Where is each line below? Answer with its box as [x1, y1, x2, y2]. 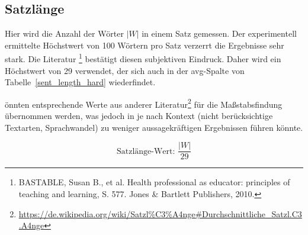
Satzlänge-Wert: [116, 147, 175, 156]
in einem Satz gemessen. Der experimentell [142, 27, 297, 40]
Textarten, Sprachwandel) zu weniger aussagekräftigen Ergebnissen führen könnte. [5, 121, 303, 133]
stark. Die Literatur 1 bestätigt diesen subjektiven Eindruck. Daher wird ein [5, 51, 281, 65]
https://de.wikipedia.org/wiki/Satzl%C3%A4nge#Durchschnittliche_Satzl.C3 [18, 207, 302, 220]
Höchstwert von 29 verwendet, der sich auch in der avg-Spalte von [5, 64, 245, 76]
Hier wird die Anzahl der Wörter [5, 27, 124, 40]
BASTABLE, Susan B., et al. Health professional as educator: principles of [18, 176, 290, 188]
